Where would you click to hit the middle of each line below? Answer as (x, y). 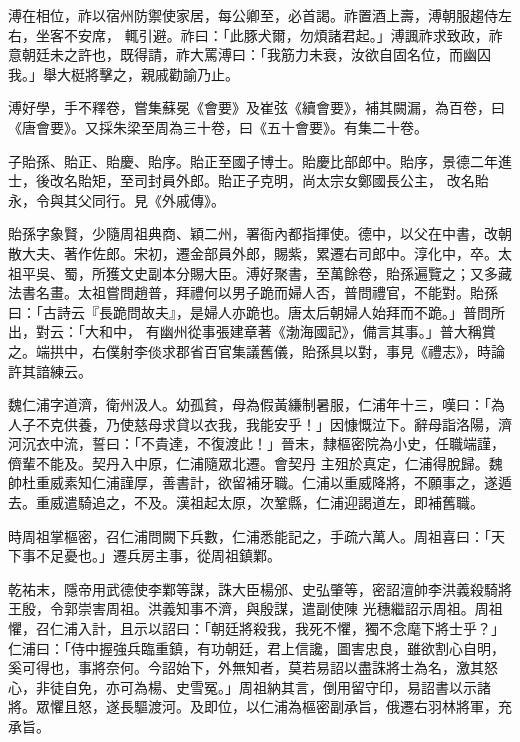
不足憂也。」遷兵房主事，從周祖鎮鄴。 (158, 555)
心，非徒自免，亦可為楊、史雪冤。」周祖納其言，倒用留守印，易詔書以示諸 (249, 686)
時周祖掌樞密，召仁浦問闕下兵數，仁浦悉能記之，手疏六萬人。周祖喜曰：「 (249, 535)
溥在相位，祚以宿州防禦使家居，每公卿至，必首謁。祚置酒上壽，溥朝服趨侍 (253, 15)
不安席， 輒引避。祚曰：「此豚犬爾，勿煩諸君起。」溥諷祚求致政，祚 (283, 34)
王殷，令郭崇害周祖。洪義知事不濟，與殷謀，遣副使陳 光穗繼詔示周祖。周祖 (255, 608)
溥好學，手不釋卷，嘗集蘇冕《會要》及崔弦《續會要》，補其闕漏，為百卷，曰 (256, 107)
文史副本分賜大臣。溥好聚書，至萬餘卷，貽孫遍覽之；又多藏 (315, 272)
